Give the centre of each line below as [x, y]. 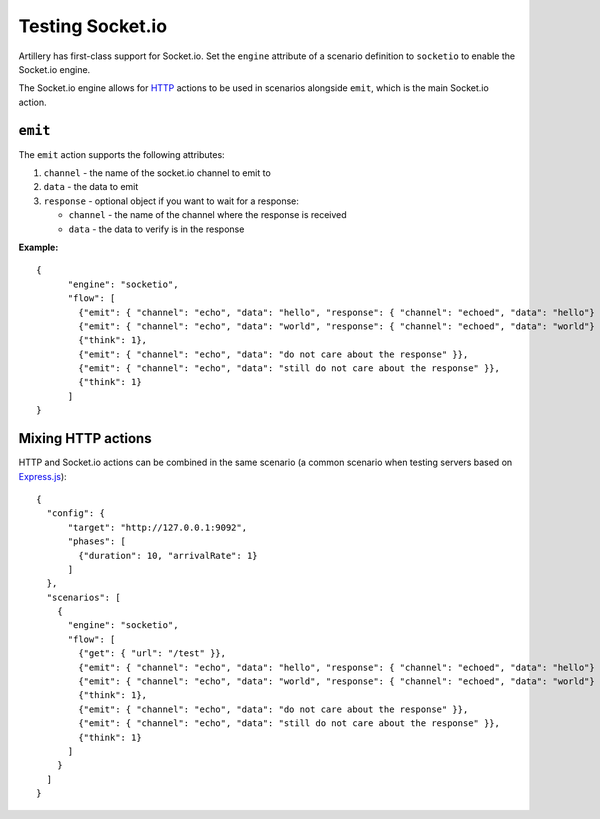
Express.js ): [42, 476]
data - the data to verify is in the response [156, 229]
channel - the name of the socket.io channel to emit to [157, 173]
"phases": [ [97, 541]
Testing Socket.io [93, 26]
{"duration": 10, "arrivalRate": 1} [168, 555]
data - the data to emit [91, 187]
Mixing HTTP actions [85, 438]
